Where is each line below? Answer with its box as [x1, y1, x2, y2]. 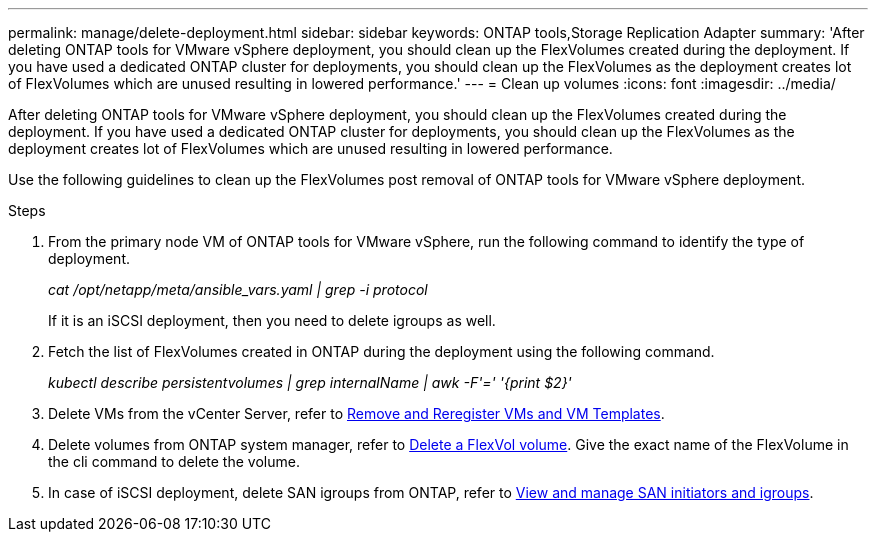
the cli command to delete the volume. [48, 453, 300, 470]
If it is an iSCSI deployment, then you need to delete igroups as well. [48, 312, 496, 329]
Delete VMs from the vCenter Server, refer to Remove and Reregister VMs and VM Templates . [48, 405, 665, 422]
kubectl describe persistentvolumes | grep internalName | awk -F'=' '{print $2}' [48, 374, 572, 391]
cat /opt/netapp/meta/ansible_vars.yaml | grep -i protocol [48, 281, 428, 298]
